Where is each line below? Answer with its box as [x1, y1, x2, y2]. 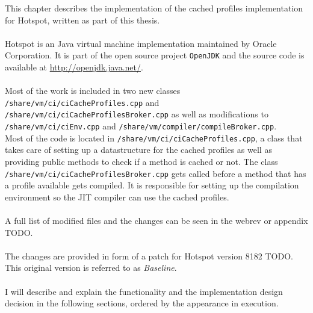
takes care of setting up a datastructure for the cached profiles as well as [5, 143, 272, 156]
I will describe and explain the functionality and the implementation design [5, 285, 283, 297]
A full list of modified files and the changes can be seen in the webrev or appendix [5, 214, 308, 227]
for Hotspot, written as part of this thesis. [5, 13, 160, 26]
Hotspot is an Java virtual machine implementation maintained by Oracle [5, 37, 277, 49]
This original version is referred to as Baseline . [5, 261, 177, 274]
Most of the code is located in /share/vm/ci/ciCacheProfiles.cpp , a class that [5, 131, 303, 144]
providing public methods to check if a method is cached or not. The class [5, 155, 278, 168]
